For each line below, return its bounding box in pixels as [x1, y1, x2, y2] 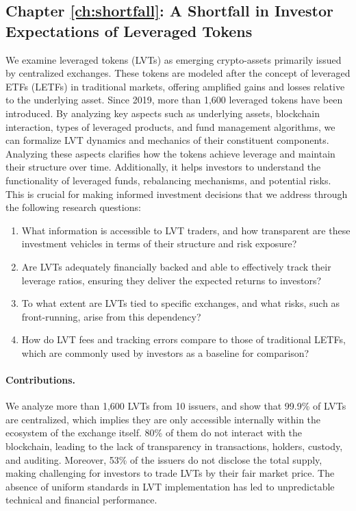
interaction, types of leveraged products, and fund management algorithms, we [5, 119, 335, 134]
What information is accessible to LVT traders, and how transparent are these [21, 223, 351, 237]
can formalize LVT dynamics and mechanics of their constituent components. [5, 133, 329, 147]
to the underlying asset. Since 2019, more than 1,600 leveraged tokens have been [5, 92, 343, 107]
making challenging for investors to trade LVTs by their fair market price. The [5, 466, 335, 480]
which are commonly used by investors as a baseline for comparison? [21, 345, 309, 360]
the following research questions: [5, 200, 141, 214]
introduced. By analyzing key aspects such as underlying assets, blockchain [5, 105, 320, 120]
